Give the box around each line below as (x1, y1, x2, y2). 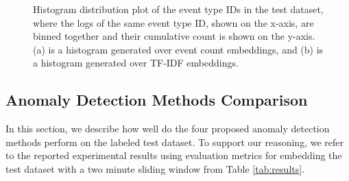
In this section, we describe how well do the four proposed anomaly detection (5, 121, 330, 136)
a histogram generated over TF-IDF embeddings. (33, 56, 239, 70)
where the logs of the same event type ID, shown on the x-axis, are (33, 15, 314, 29)
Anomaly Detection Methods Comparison (5, 89, 308, 110)
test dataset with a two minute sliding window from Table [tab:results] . (5, 161, 305, 176)
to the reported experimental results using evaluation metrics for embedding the (5, 148, 342, 162)
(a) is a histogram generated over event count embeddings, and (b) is (33, 42, 324, 56)
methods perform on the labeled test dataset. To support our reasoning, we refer (5, 134, 344, 149)
